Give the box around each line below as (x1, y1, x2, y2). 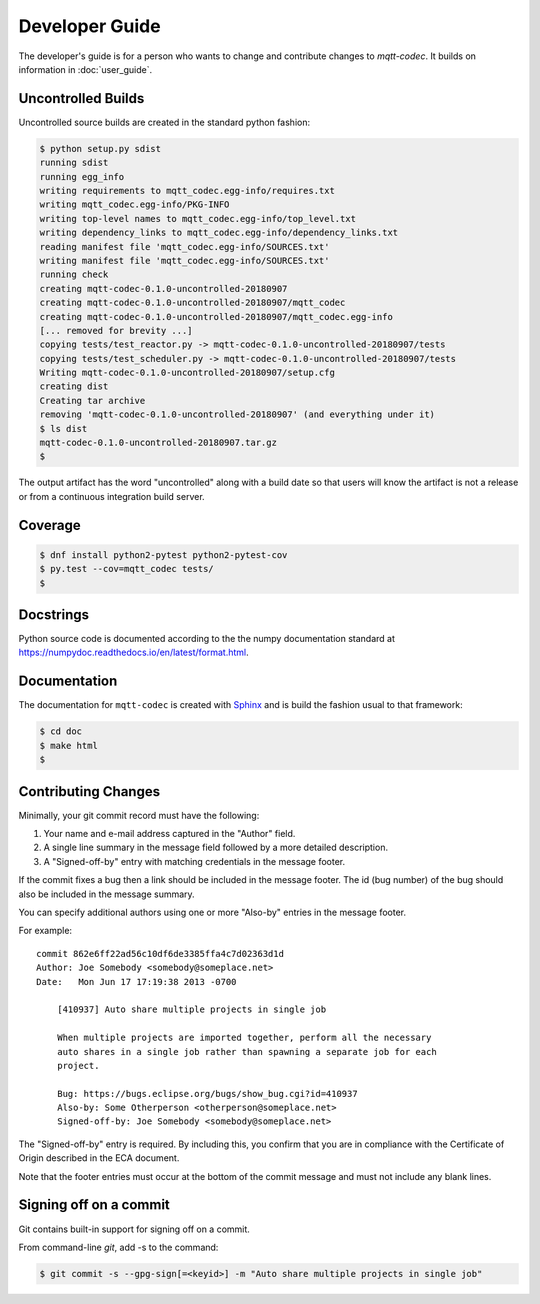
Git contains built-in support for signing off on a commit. (18, 1223, 250, 1235)
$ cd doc (39, 726, 83, 737)
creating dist (39, 381, 109, 392)
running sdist (39, 157, 109, 169)
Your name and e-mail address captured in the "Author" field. (43, 828, 296, 840)
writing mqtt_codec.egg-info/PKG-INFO (39, 199, 230, 210)
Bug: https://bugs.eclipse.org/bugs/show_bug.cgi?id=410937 (56, 1088, 359, 1099)
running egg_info (39, 171, 125, 182)
